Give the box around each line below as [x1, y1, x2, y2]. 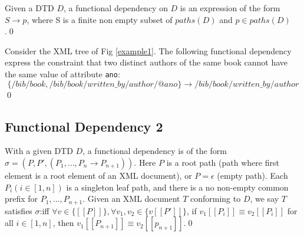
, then [52, 217, 74, 229]
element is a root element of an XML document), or [5, 169, 192, 182]
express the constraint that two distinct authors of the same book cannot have [5, 56, 288, 68]
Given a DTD [5, 2, 54, 14]
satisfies [5, 204, 32, 217]
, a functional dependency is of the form [82, 145, 227, 157]
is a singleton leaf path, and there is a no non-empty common [66, 181, 289, 193]
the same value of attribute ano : [5, 67, 120, 80]
